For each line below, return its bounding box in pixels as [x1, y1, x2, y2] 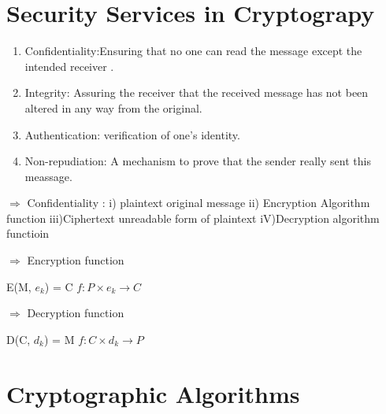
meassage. [24, 168, 72, 184]
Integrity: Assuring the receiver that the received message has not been [24, 84, 369, 101]
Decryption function [27, 305, 124, 321]
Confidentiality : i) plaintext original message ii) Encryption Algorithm [27, 194, 370, 211]
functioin [6, 225, 50, 242]
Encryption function [27, 252, 124, 268]
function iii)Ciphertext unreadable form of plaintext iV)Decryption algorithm [6, 209, 380, 226]
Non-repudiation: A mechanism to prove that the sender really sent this [24, 153, 371, 169]
